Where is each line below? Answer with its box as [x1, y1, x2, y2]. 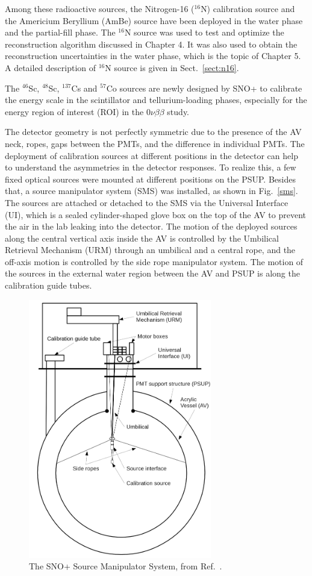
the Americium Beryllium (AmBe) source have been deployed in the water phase [5, 14, 303, 27]
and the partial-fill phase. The [5, 26, 116, 39]
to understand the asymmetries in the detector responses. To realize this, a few [5, 161, 296, 174]
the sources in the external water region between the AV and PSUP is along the [5, 267, 300, 280]
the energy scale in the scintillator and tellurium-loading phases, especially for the [5, 93, 307, 106]
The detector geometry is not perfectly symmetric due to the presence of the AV [5, 125, 302, 138]
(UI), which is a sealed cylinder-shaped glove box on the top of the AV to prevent [5, 208, 307, 221]
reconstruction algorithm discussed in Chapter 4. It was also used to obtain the [5, 37, 298, 50]
